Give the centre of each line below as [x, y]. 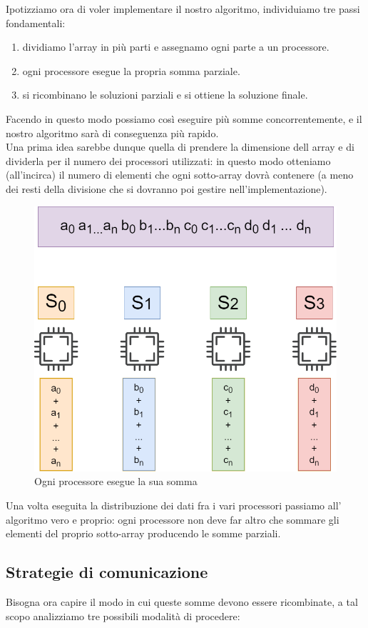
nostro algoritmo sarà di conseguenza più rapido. [112, 133]
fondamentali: [36, 23]
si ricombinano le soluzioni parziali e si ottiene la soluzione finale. [165, 95]
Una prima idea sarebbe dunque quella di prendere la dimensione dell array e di [180, 147]
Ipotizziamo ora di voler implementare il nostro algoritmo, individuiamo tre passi [183, 9]
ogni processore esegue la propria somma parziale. [131, 70]
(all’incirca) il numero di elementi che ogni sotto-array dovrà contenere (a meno [180, 175]
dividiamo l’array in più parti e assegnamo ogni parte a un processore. [176, 47]
